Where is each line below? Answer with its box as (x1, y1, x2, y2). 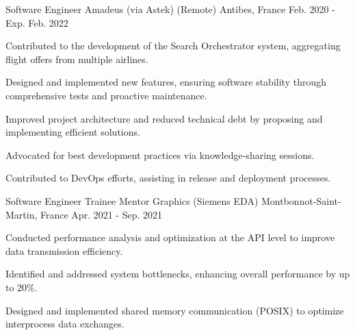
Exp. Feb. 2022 (5, 15, 68, 29)
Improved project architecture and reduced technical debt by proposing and (5, 111, 323, 125)
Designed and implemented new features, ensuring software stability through (5, 75, 326, 89)
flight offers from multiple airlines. (5, 51, 148, 66)
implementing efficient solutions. (5, 125, 140, 139)
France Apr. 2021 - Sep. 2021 (40, 207, 163, 221)
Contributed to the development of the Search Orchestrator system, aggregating (5, 38, 341, 53)
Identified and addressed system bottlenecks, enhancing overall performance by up (5, 266, 350, 281)
